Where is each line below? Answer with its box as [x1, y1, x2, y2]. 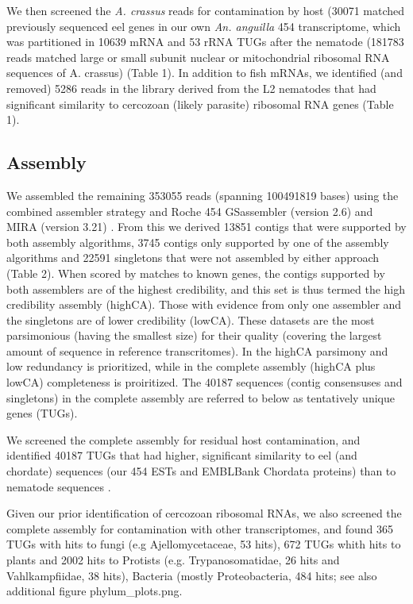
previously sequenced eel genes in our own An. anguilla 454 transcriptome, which [6, 17, 401, 34]
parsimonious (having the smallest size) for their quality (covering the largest [6, 327, 382, 344]
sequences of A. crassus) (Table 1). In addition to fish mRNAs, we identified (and [6, 64, 403, 81]
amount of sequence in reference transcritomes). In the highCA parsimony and [6, 342, 388, 359]
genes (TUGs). [6, 405, 78, 421]
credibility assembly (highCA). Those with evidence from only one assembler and [6, 296, 402, 313]
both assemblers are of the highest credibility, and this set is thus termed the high [6, 280, 406, 297]
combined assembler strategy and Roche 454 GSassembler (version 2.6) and [6, 202, 373, 219]
